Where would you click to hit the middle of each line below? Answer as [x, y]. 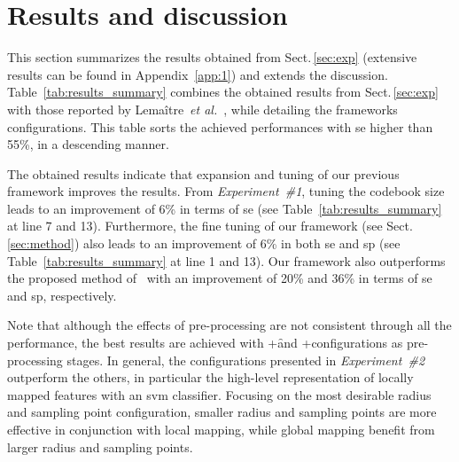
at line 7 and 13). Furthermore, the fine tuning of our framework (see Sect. [210, 226]
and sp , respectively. [62, 295]
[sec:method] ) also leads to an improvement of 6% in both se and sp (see [204, 243]
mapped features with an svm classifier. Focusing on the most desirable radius [219, 394]
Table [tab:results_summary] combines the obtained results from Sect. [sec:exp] [223, 92]
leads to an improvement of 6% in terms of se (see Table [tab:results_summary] [225, 208]
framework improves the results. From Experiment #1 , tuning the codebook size [226, 191]
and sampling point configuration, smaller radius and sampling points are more [222, 412]
